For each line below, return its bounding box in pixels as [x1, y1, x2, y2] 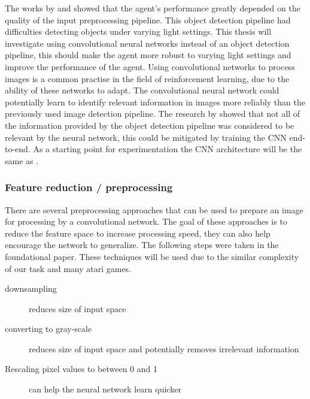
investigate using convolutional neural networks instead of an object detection [5, 37, 290, 49]
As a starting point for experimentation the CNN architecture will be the [33, 143, 302, 155]
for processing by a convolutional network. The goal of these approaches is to [5, 215, 287, 228]
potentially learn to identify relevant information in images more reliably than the [5, 95, 305, 108]
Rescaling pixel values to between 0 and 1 [5, 362, 158, 375]
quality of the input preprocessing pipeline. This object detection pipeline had [5, 13, 291, 26]
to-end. [5, 143, 31, 155]
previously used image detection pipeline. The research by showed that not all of [5, 107, 300, 120]
